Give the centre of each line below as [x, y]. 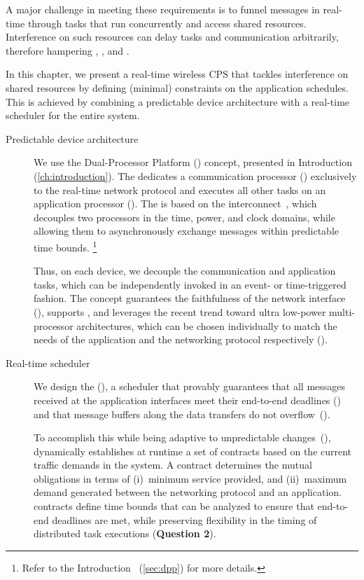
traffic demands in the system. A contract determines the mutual [173, 465]
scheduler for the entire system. [73, 115]
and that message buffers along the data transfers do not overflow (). [182, 414]
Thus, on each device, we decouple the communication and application [185, 271]
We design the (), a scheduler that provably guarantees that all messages [190, 386]
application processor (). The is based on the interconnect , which [175, 203]
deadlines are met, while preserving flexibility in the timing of [184, 519]
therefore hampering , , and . [68, 50]
